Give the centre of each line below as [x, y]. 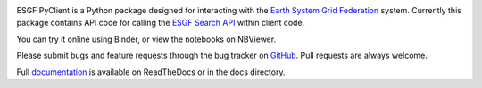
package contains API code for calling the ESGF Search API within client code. [161, 23]
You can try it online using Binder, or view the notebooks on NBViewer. [146, 39]
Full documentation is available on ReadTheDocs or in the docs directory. [151, 72]
